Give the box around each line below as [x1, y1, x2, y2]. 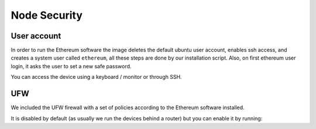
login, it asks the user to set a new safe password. [11, 62, 132, 69]
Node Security [11, 9, 83, 22]
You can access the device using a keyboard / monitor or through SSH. [11, 74, 182, 81]
